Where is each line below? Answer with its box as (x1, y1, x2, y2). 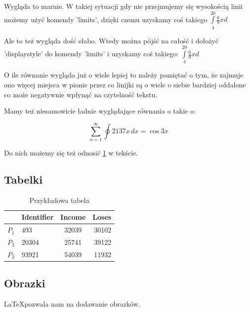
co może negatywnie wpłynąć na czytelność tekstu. (4, 89, 158, 99)
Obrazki (4, 275, 45, 291)
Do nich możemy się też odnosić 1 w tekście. (4, 147, 138, 157)
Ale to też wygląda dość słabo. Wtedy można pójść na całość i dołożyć (4, 35, 218, 45)
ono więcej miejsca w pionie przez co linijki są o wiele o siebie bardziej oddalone (4, 79, 246, 90)
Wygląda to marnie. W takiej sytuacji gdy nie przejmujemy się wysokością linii (4, 1, 243, 11)
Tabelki (4, 171, 42, 187)
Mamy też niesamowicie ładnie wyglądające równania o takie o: (4, 106, 196, 116)
